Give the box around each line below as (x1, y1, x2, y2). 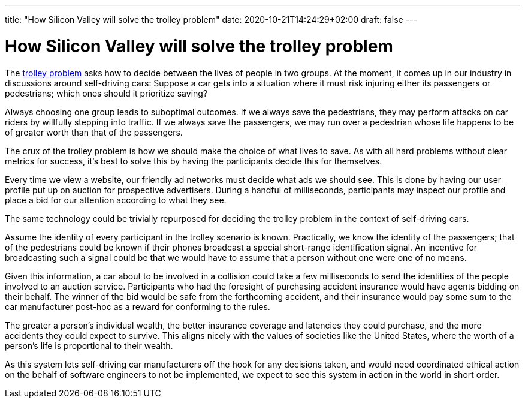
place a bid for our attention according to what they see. (5, 194, 227, 205)
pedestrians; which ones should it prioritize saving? (5, 88, 208, 98)
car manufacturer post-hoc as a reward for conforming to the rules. (5, 301, 270, 312)
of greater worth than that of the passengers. (5, 127, 183, 137)
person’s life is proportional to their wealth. (5, 340, 173, 351)
